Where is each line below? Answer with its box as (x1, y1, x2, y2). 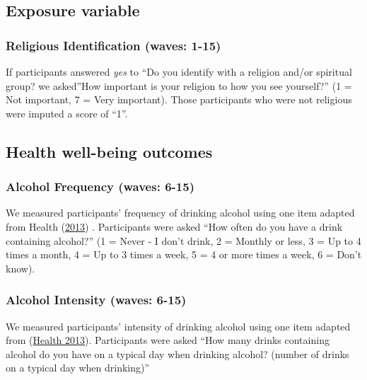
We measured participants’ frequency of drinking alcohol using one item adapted (6, 205, 355, 220)
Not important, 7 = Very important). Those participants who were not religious (6, 92, 352, 107)
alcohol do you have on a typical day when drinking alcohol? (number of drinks (6, 346, 349, 361)
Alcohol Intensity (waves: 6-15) (6, 291, 187, 309)
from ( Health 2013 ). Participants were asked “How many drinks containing (6, 333, 330, 347)
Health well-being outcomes (6, 140, 213, 162)
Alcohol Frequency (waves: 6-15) (6, 178, 194, 195)
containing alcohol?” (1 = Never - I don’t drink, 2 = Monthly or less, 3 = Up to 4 (6, 233, 361, 248)
